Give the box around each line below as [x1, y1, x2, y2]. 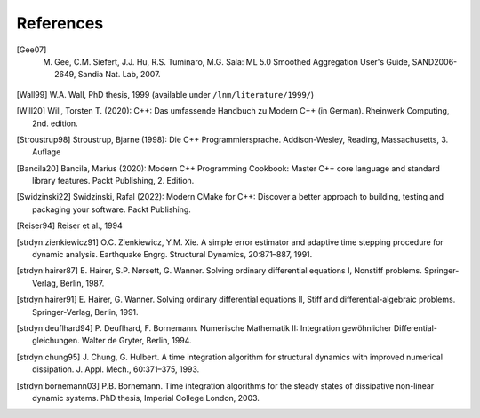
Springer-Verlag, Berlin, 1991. [32, 306, 139, 317]
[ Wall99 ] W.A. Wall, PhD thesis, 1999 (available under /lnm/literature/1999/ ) [16, 89, 315, 99]
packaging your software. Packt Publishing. [32, 204, 191, 215]
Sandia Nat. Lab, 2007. [77, 69, 161, 80]
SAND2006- [412, 56, 458, 67]
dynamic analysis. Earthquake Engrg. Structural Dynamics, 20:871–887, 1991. [32, 249, 313, 260]
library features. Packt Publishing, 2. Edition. [32, 176, 195, 186]
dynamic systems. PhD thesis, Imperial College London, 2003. [32, 392, 260, 403]
